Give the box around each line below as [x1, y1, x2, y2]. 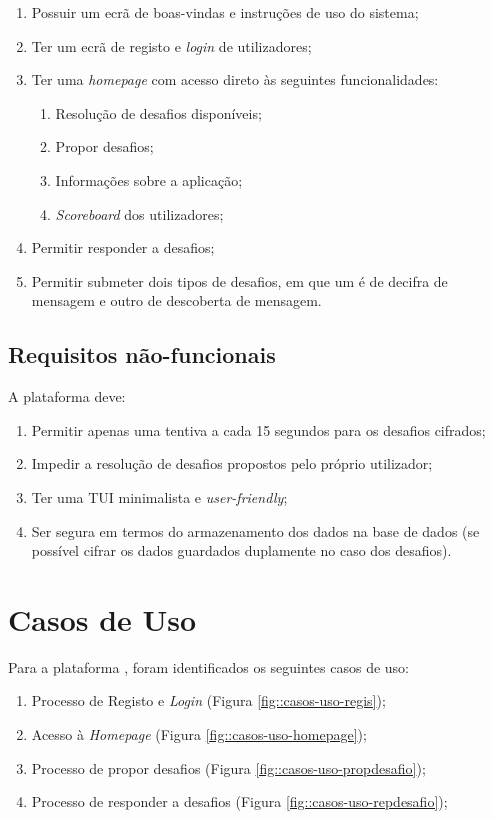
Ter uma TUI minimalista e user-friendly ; [31, 486, 288, 507]
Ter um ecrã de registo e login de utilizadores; [31, 35, 312, 56]
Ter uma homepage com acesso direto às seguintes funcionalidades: [31, 69, 439, 90]
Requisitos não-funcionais [8, 339, 276, 370]
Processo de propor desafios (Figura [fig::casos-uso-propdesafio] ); [31, 757, 426, 778]
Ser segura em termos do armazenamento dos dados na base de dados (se [31, 520, 480, 541]
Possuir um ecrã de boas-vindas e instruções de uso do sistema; [31, 2, 419, 22]
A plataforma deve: [8, 386, 126, 407]
